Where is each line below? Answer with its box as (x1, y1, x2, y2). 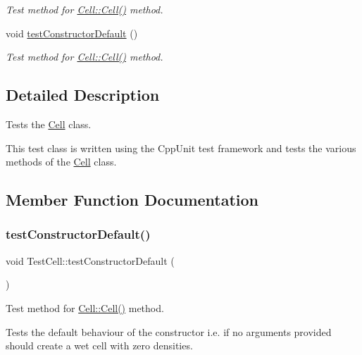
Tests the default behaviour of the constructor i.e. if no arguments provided (6, 324, 332, 339)
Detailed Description (6, 84, 160, 106)
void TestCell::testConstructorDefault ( (6, 253, 175, 268)
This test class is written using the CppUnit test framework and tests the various (6, 140, 356, 155)
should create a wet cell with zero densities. (6, 338, 193, 353)
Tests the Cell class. (6, 116, 92, 131)
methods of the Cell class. (6, 154, 117, 169)
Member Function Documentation (6, 189, 259, 211)
